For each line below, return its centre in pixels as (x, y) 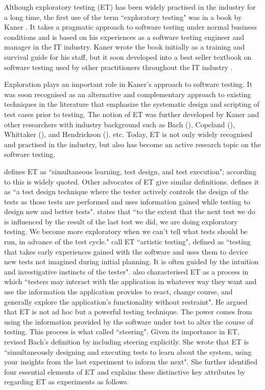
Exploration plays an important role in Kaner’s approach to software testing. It (128, 84)
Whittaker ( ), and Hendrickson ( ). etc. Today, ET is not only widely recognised (128, 134)
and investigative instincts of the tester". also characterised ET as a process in (126, 271)
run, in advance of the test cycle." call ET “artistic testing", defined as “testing (127, 242)
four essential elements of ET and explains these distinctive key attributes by (125, 371)
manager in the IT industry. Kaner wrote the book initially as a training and (125, 47)
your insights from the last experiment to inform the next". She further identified (131, 362)
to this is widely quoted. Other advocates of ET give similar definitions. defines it (132, 181)
